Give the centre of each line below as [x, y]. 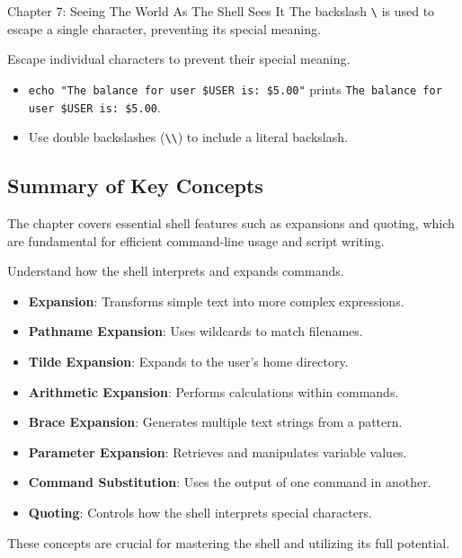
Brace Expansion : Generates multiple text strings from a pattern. [215, 422]
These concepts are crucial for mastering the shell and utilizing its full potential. [229, 542]
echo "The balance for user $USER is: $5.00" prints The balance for [235, 89]
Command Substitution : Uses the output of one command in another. [230, 482]
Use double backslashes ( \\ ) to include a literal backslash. [188, 137]
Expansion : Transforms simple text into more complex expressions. [216, 301]
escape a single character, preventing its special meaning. [164, 28]
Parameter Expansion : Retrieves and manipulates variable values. [218, 452]
